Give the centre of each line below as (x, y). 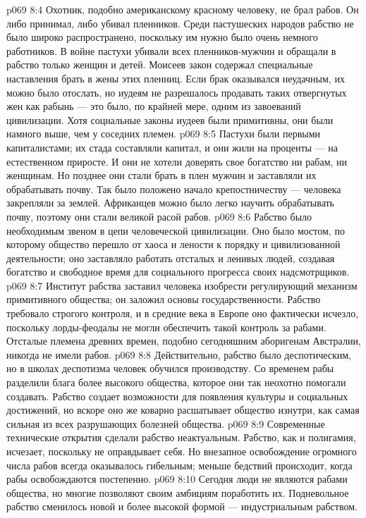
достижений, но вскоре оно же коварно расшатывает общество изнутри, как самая (183, 410)
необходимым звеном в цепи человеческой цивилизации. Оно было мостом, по (176, 230)
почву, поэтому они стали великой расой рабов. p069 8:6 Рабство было (159, 216)
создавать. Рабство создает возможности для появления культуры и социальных (177, 396)
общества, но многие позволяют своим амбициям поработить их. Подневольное (178, 492)
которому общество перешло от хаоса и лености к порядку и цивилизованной (173, 244)
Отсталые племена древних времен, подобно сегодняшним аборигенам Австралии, (184, 341)
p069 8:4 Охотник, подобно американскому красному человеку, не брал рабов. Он (183, 9)
